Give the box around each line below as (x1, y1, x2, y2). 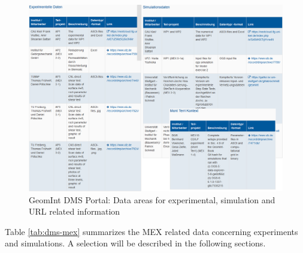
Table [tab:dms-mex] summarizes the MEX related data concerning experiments (5, 225, 298, 237)
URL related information (29, 205, 120, 218)
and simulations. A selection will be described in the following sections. (5, 237, 266, 249)
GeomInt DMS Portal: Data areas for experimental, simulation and (29, 193, 275, 206)
